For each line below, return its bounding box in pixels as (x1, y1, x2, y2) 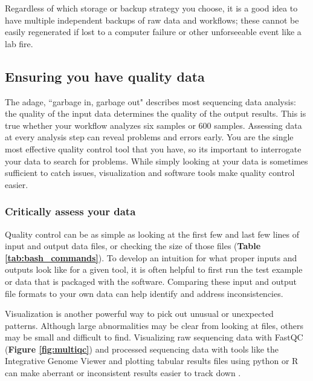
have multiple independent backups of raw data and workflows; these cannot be (5, 13, 299, 26)
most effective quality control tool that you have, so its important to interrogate (5, 142, 302, 155)
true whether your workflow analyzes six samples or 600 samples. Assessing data (5, 119, 302, 131)
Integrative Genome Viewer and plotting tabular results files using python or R (5, 354, 298, 367)
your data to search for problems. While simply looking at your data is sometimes (5, 154, 308, 167)
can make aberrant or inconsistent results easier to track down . (5, 366, 241, 379)
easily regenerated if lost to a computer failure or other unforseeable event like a (5, 25, 302, 38)
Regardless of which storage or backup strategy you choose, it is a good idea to (5, 2, 298, 14)
